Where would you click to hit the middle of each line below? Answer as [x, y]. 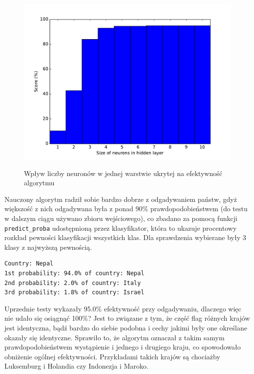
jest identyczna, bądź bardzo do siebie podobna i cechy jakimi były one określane [126, 327]
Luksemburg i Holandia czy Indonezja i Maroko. [76, 366]
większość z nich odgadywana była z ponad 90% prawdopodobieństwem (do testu [126, 209]
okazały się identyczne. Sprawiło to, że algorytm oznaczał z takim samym [115, 337]
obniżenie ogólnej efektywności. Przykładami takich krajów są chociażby [112, 356]
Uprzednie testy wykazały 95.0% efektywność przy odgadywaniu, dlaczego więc [123, 308]
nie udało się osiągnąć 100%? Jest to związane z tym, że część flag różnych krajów [127, 318]
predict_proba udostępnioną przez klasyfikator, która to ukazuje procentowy [121, 228]
